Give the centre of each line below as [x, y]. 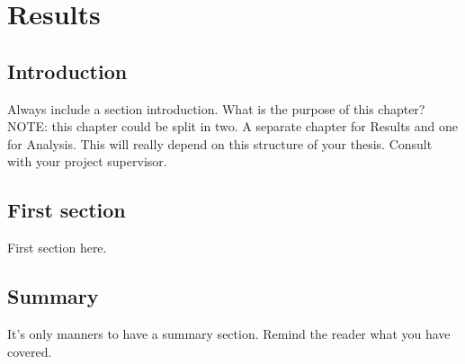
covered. [30, 351]
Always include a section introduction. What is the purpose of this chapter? [216, 108]
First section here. [57, 248]
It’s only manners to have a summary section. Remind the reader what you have [229, 333]
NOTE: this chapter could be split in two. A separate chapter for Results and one [233, 126]
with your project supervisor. [87, 161]
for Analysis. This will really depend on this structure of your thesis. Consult [220, 143]
